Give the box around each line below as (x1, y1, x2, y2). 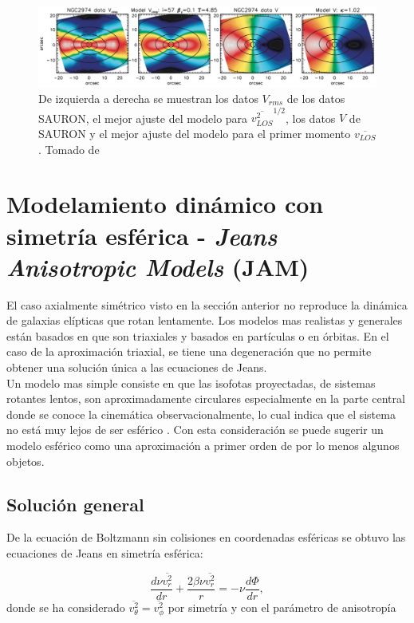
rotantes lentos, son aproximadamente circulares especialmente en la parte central (6, 390, 405, 407)
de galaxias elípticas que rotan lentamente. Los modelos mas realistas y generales (6, 312, 403, 329)
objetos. (6, 452, 45, 469)
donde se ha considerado (6, 599, 125, 616)
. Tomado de (38, 140, 100, 157)
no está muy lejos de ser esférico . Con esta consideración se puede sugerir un (6, 421, 384, 438)
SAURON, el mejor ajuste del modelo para (38, 109, 248, 126)
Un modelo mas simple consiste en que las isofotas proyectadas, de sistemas (6, 374, 376, 391)
